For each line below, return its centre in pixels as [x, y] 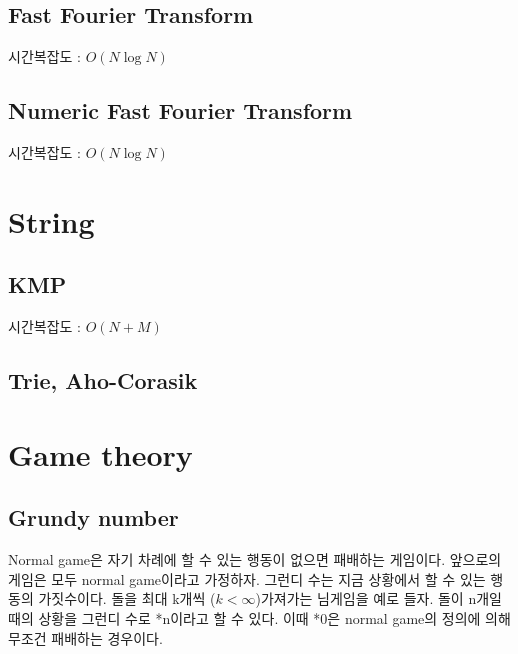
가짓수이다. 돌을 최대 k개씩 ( [127, 598]
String [51, 220]
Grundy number [93, 517]
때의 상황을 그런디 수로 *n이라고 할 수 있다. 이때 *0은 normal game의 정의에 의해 [259, 617]
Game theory [100, 453]
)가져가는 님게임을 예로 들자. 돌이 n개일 [378, 598]
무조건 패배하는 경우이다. [85, 637]
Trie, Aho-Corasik [103, 380]
